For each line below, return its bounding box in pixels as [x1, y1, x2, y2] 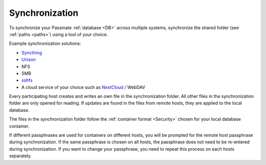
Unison [21, 57, 36, 63]
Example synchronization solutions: [9, 41, 81, 46]
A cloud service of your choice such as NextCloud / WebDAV [21, 84, 145, 90]
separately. [9, 153, 32, 159]
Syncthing [21, 49, 42, 55]
